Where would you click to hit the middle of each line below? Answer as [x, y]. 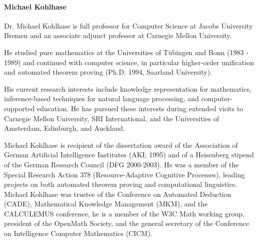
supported [20, 108]
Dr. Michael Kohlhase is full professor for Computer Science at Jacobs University [128, 25]
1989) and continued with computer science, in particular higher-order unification [129, 62]
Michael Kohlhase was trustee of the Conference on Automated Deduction [118, 194]
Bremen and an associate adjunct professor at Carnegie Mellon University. [118, 35]
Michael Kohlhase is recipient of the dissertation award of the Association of [121, 145]
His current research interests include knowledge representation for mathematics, [128, 88]
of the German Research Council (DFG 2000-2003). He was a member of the [121, 164]
